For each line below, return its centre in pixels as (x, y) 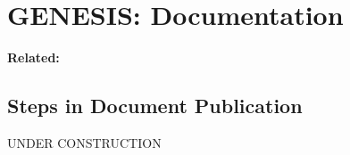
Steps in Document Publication (155, 106)
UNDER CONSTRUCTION (84, 142)
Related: (33, 57)
